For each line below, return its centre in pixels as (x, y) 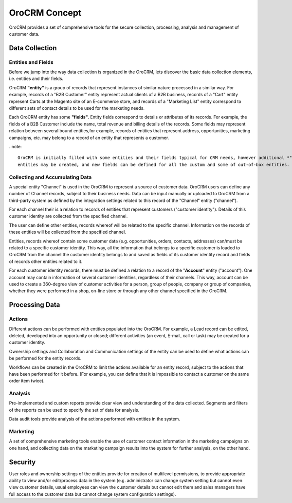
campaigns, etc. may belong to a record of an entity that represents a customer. (89, 138)
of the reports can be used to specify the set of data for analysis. (74, 410)
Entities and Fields (31, 62)
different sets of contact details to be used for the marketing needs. (77, 108)
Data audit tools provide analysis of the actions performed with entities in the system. (94, 419)
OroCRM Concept (45, 13)
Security (22, 462)
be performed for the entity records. (45, 358)
